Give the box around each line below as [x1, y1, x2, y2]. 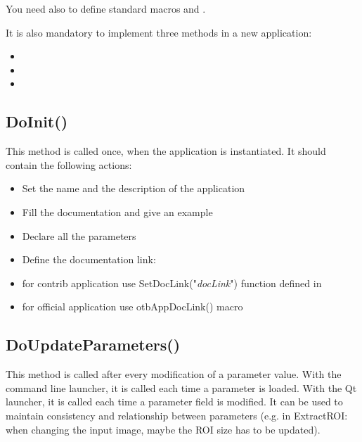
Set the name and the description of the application [22, 181, 245, 196]
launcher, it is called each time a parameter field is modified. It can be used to [6, 394, 343, 409]
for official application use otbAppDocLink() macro [22, 299, 243, 314]
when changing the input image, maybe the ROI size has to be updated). [6, 422, 321, 436]
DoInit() [6, 110, 68, 132]
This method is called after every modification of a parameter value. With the [6, 367, 342, 381]
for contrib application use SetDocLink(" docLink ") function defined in [22, 275, 322, 290]
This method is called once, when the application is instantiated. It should [6, 144, 326, 158]
